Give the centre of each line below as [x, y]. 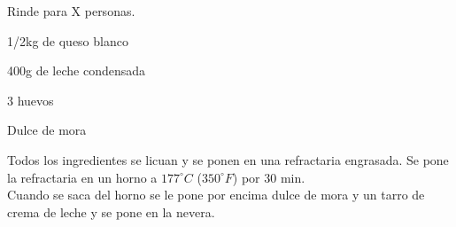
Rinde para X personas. [71, 11]
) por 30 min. [269, 177]
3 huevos [31, 100]
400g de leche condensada [77, 70]
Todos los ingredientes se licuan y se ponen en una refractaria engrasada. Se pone [228, 159]
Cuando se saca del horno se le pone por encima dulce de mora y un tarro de [216, 195]
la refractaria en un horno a [82, 177]
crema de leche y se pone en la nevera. [111, 211]
